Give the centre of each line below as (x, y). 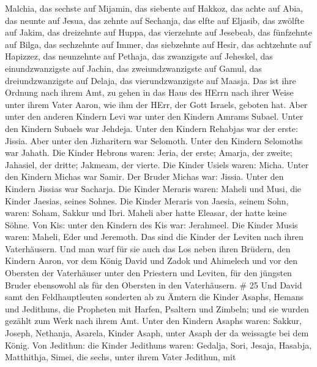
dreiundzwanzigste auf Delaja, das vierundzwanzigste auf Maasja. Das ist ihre (151, 80)
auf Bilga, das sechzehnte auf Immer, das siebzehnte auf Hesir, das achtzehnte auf (158, 44)
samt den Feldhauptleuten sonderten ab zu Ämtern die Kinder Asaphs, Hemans (154, 297)
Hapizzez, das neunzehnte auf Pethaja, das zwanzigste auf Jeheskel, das (139, 56)
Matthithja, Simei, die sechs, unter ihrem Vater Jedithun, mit (121, 357)
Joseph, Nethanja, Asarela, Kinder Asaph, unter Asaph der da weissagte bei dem (157, 333)
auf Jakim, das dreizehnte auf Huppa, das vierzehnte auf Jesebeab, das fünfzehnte (158, 32)
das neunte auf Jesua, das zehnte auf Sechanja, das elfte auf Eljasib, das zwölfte (155, 20)
